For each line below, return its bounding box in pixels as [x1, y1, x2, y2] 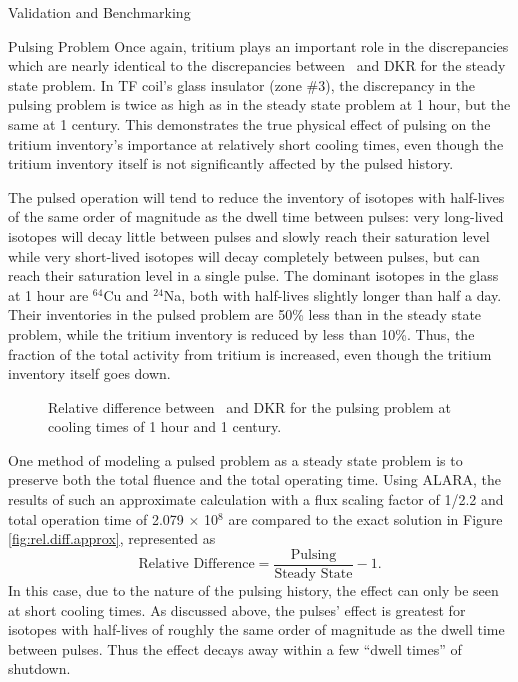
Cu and [103, 284, 149, 305]
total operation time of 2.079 [8, 508, 184, 529]
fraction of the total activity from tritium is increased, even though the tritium [8, 343, 492, 364]
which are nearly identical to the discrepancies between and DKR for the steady [8, 55, 506, 76]
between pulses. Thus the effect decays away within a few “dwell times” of [8, 638, 462, 659]
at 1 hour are [8, 284, 89, 305]
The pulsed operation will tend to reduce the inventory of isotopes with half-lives [8, 186, 505, 207]
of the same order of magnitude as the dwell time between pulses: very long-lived [8, 206, 504, 227]
